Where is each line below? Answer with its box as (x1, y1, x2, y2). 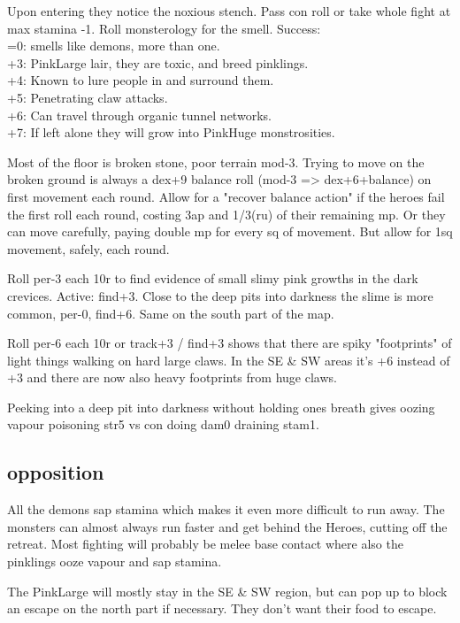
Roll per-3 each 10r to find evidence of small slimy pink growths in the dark (7, 269, 418, 288)
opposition (7, 458, 104, 486)
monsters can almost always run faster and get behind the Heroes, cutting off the (7, 517, 448, 535)
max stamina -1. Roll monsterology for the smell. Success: (7, 19, 321, 37)
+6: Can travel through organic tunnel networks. (7, 105, 272, 124)
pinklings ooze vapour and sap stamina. (7, 552, 222, 571)
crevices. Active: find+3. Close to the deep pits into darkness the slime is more (7, 286, 433, 304)
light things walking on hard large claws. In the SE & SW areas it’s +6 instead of (7, 350, 450, 369)
